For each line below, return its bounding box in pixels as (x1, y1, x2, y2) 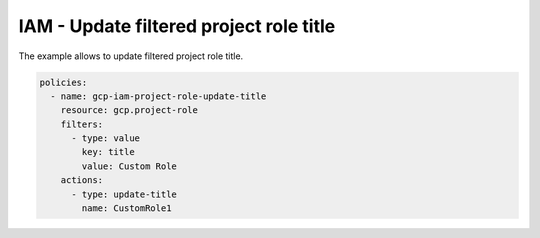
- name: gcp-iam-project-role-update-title (50, 90, 267, 102)
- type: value (71, 133, 140, 144)
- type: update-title (71, 188, 177, 200)
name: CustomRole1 (81, 203, 172, 214)
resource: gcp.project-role (60, 105, 199, 116)
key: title (81, 146, 135, 158)
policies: (39, 76, 88, 88)
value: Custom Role (81, 160, 177, 172)
